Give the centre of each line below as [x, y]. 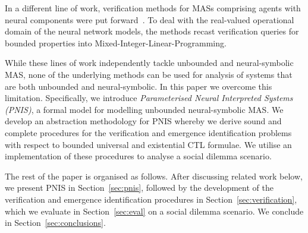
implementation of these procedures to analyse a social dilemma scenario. [138, 156]
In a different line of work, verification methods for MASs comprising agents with [153, 8]
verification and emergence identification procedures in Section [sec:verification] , [151, 199]
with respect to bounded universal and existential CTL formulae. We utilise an [148, 144]
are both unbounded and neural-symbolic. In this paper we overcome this [139, 86]
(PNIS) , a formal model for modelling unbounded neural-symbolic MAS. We [144, 109]
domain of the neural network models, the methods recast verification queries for [152, 31]
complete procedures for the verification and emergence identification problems [148, 132]
